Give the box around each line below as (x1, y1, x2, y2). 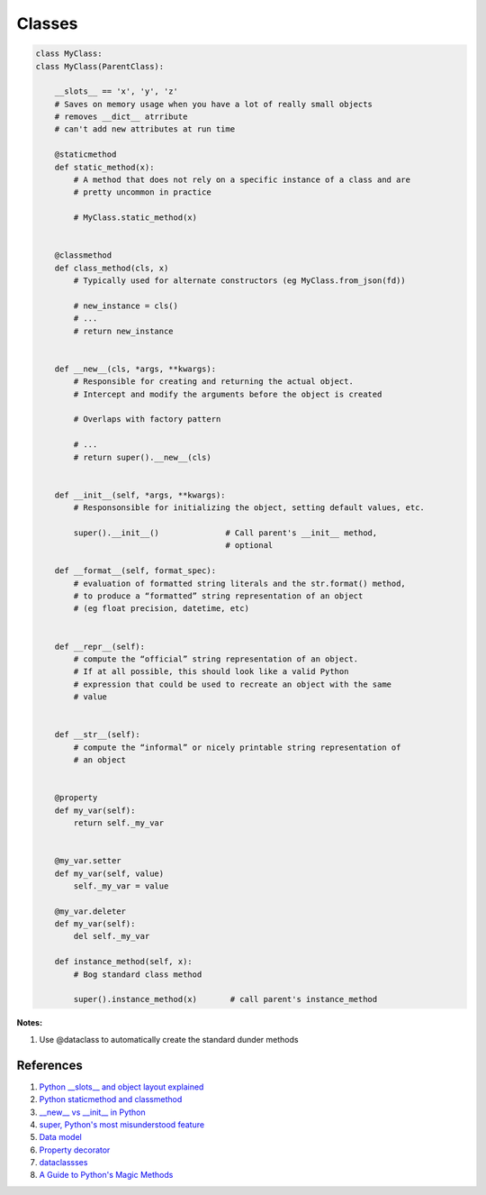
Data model (39, 1132, 83, 1143)
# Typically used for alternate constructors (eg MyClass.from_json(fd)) (73, 276, 407, 286)
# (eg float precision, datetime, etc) (73, 604, 249, 614)
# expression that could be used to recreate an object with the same (73, 679, 391, 689)
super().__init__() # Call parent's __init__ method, (73, 527, 378, 538)
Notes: (16, 1017, 43, 1028)
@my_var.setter (54, 856, 121, 866)
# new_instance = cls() (73, 300, 179, 311)
